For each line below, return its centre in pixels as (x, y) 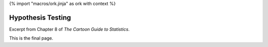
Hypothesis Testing (40, 17)
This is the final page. (31, 38)
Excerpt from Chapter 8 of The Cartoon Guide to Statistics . (69, 29)
